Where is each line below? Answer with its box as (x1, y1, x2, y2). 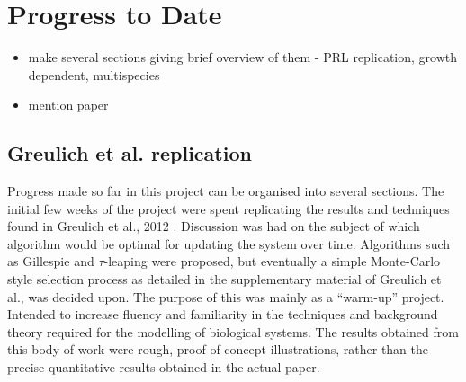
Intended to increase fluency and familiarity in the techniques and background (7, 305, 438, 324)
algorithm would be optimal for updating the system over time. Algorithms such (7, 234, 451, 253)
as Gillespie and (7, 252, 94, 271)
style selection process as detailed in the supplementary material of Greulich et (7, 270, 442, 289)
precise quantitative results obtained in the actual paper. (7, 358, 320, 377)
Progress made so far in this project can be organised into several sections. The (7, 182, 444, 200)
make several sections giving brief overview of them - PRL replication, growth (28, 48, 457, 67)
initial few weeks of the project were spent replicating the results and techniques (7, 199, 450, 218)
